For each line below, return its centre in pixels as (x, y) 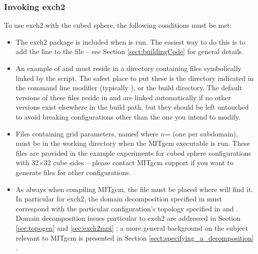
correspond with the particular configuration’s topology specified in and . (127, 208)
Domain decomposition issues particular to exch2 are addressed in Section (128, 218)
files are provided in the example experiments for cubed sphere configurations (133, 153)
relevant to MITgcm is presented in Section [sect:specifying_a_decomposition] (135, 237)
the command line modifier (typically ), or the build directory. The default (129, 88)
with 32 (27, 162)
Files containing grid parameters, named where (87, 133)
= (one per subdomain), (201, 133)
